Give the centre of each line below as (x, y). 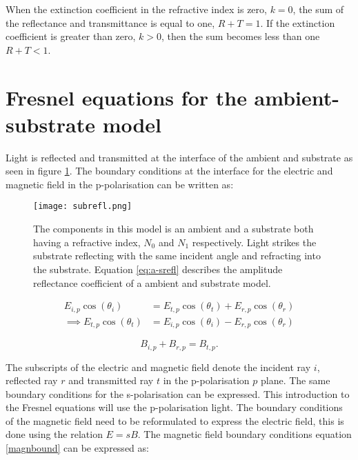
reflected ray (32, 380)
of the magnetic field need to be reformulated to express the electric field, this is (175, 420)
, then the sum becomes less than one (241, 36)
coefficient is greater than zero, (71, 36)
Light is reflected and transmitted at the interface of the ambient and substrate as (179, 157)
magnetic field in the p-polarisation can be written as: (120, 184)
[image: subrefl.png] (83, 207)
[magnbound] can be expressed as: (77, 448)
